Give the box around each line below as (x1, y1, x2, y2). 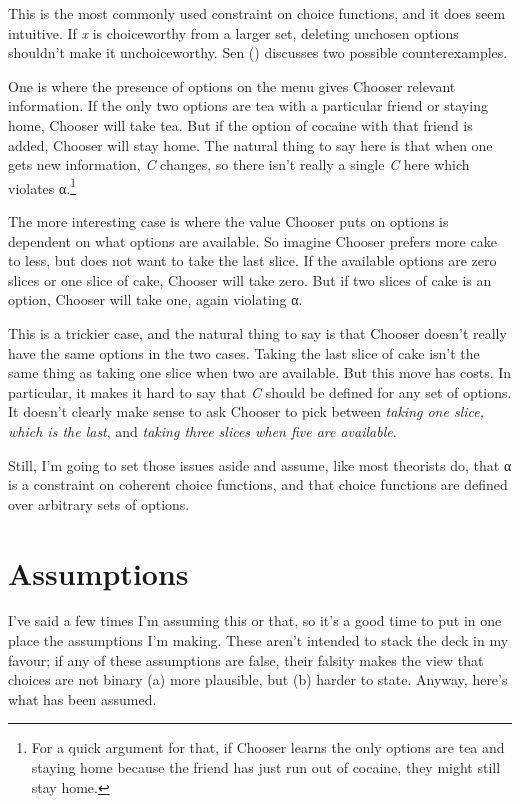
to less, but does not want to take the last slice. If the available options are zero (8, 250, 497, 271)
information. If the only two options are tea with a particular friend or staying (8, 95, 488, 116)
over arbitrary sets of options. (8, 493, 190, 514)
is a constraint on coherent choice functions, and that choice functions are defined (8, 474, 508, 495)
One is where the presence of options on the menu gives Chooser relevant (8, 75, 456, 96)
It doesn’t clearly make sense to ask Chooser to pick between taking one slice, (8, 401, 485, 422)
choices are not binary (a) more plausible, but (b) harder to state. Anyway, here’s (8, 669, 508, 690)
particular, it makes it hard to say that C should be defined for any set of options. (8, 381, 512, 402)
